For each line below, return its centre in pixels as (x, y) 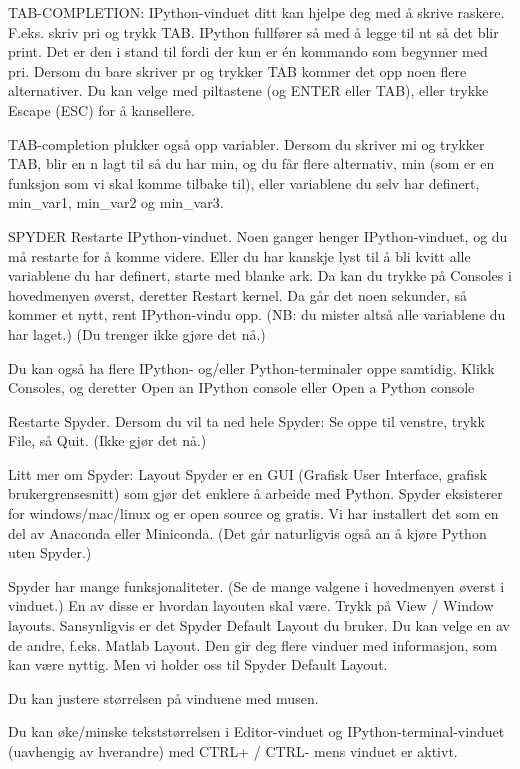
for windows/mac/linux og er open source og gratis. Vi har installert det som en (253, 513)
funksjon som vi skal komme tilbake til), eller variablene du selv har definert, (244, 182)
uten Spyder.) (50, 552)
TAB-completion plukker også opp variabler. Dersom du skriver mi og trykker (246, 143)
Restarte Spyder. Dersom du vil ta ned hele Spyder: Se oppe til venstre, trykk (246, 420)
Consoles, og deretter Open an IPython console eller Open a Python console (241, 387)
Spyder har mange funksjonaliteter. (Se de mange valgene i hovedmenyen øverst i (256, 585)
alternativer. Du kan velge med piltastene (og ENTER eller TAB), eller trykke (248, 90)
